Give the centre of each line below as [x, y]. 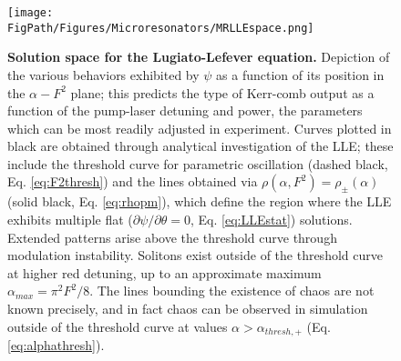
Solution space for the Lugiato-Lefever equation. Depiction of [199, 57]
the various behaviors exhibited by [103, 74]
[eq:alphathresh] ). [56, 345]
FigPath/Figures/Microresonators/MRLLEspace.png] [161, 28]
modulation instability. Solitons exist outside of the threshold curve [195, 255]
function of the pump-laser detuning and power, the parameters [185, 110]
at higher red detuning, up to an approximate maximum [165, 272]
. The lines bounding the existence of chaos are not [232, 291]
